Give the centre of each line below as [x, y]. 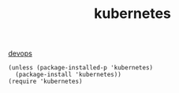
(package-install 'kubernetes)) [69, 75]
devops [21, 54]
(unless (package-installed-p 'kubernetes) [81, 68]
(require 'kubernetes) [45, 82]
